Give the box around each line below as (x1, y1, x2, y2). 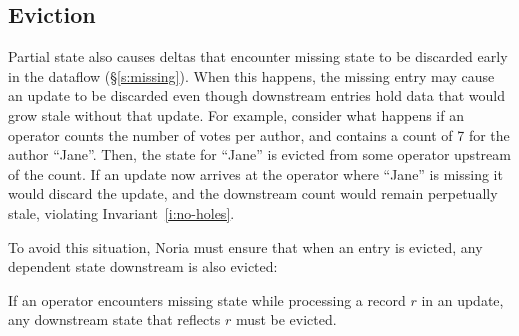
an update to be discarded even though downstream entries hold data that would (8, 85, 505, 106)
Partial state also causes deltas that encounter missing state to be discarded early (8, 46, 508, 67)
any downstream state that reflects (8, 309, 221, 330)
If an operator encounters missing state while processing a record (8, 289, 406, 310)
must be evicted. (235, 309, 337, 330)
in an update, (421, 289, 504, 310)
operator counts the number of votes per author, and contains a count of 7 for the (8, 124, 510, 145)
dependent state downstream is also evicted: (8, 256, 278, 277)
